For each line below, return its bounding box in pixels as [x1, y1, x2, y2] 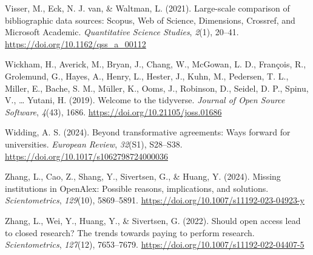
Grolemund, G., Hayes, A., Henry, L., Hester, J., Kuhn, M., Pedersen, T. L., [5, 69, 289, 82]
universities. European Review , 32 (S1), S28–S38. [5, 137, 183, 150]
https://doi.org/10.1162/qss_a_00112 [5, 37, 146, 50]
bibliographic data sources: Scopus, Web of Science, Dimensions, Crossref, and [5, 13, 295, 26]
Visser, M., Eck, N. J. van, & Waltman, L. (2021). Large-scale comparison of [5, 2, 290, 14]
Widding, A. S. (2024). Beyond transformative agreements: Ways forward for [5, 126, 291, 138]
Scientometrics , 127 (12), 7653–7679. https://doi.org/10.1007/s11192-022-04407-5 [5, 238, 305, 251]
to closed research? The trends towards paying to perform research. [5, 226, 255, 239]
